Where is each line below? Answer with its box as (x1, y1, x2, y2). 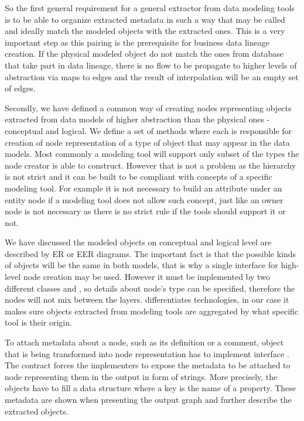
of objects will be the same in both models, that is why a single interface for (5, 259, 278, 271)
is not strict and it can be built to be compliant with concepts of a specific (5, 170, 272, 183)
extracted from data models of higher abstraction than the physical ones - (5, 113, 270, 125)
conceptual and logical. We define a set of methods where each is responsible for (5, 124, 292, 136)
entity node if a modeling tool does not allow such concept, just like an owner (5, 193, 283, 206)
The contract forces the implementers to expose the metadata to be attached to (5, 359, 291, 371)
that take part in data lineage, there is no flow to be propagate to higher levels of (5, 59, 297, 71)
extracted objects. (5, 405, 69, 417)
